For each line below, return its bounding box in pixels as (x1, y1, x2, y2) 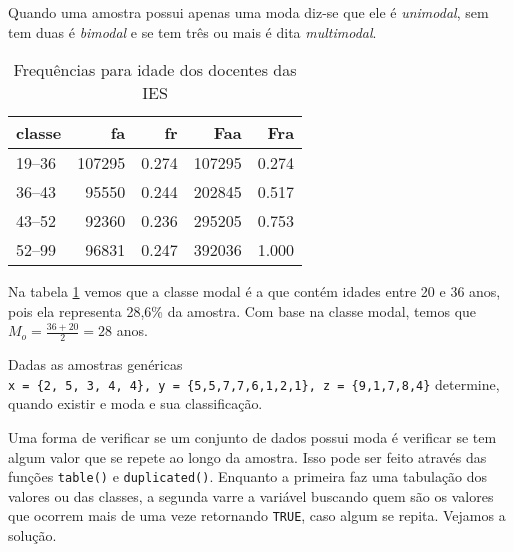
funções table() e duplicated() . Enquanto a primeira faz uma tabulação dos (8, 466, 488, 487)
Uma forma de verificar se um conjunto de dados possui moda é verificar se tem (8, 427, 497, 448)
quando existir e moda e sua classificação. (8, 393, 263, 414)
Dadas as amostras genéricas (8, 354, 183, 375)
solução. (8, 525, 57, 546)
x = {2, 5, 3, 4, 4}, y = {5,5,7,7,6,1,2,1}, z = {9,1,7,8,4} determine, (8, 373, 500, 394)
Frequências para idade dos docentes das (13, 58, 297, 82)
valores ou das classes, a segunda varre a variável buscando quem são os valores (8, 485, 494, 506)
